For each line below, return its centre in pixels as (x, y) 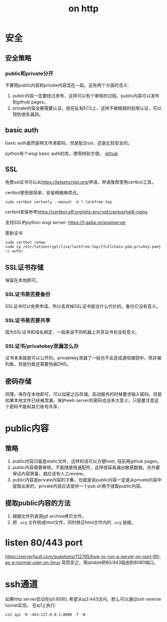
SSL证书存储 (24, 267)
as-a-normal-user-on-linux (33, 562)
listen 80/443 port (44, 543)
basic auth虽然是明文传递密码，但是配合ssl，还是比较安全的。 (69, 143)
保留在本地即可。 (23, 280)
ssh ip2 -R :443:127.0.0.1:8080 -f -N (45, 615)
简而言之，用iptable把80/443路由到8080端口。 (110, 562)
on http (83, 9)
